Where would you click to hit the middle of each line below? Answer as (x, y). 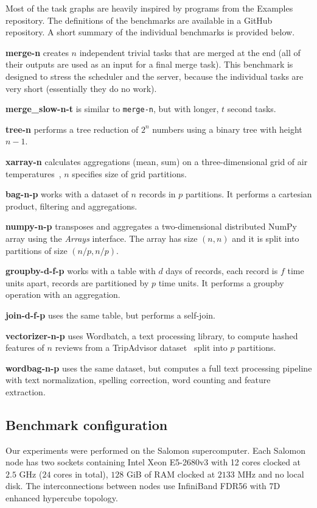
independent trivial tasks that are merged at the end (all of (190, 52)
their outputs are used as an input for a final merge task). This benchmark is (149, 64)
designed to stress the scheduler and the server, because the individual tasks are (155, 76)
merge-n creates (37, 52)
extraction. (26, 391)
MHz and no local (271, 474)
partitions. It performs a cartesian (249, 194)
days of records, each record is (222, 271)
